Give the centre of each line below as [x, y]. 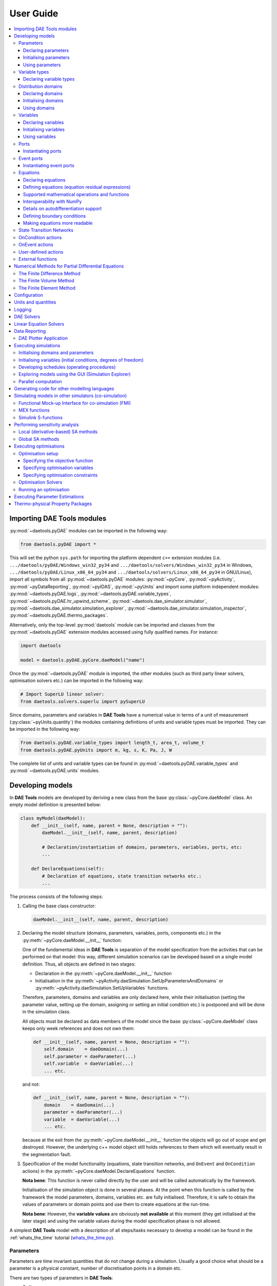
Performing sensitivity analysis [46, 425]
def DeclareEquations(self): [68, 869]
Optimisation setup [38, 453]
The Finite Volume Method [46, 281]
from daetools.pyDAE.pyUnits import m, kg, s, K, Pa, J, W [96, 750]
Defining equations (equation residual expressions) [77, 187]
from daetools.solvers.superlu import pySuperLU [83, 701]
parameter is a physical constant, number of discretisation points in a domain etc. [96, 1269]
